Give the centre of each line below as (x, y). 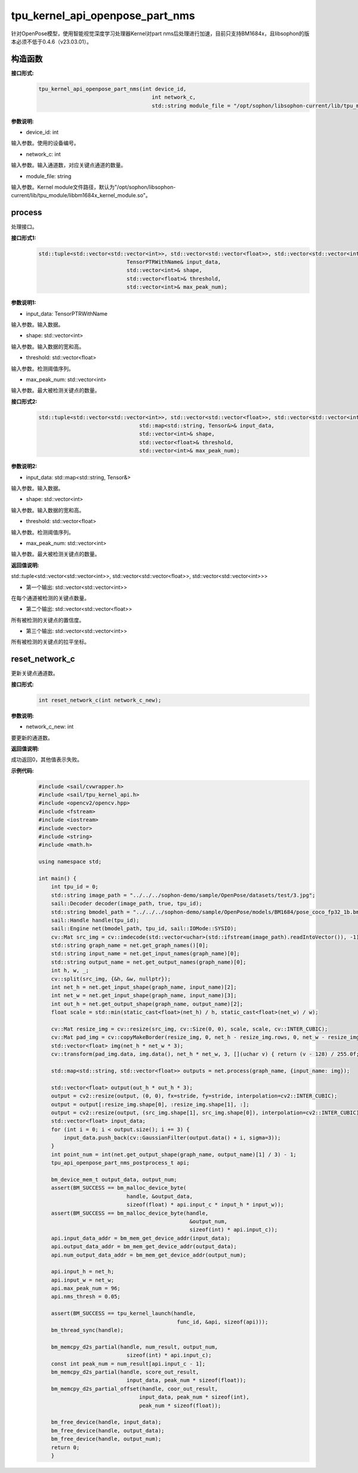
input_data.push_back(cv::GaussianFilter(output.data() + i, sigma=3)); (172, 1138)
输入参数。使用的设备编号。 (45, 143)
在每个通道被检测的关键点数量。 (50, 598)
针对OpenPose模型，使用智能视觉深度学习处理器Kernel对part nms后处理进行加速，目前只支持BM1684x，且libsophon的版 (160, 33)
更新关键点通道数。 (35, 673)
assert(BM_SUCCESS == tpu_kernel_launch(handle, (124, 1313)
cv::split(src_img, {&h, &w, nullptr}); (111, 979)
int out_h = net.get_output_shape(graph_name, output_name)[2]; (147, 1004)
